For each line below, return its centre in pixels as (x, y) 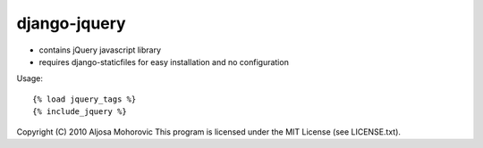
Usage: (30, 78)
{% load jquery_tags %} (85, 99)
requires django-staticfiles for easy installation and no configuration (164, 62)
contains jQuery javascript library (100, 50)
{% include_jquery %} (80, 112)
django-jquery (71, 23)
